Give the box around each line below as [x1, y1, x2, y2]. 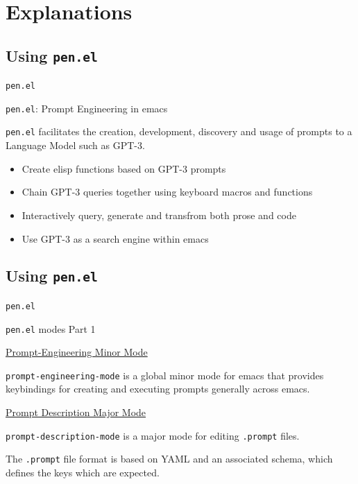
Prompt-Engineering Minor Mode [6, 345, 148, 359]
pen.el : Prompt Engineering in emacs [6, 101, 168, 115]
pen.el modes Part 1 [6, 321, 96, 336]
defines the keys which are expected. [6, 465, 160, 479]
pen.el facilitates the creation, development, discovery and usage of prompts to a [6, 124, 352, 139]
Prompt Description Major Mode [6, 405, 146, 420]
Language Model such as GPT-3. [6, 138, 145, 153]
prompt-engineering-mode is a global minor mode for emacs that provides [6, 368, 324, 382]
